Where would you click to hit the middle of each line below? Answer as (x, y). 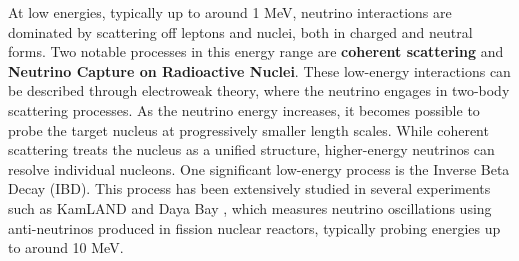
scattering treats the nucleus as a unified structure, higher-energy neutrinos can (251, 149)
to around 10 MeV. (66, 247)
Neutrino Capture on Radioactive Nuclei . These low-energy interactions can (259, 70)
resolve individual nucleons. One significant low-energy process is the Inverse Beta (259, 168)
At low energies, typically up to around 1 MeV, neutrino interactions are (230, 12)
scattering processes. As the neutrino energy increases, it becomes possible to (244, 109)
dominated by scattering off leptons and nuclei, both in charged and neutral (240, 31)
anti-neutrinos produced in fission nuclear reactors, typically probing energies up (254, 227)
